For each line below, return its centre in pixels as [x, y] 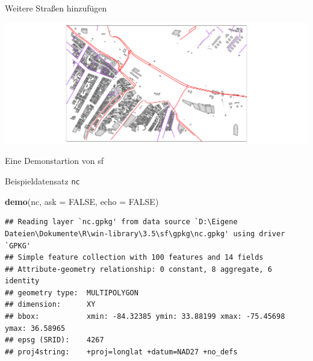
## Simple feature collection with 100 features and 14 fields [134, 258]
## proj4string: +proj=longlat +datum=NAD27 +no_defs [121, 352]
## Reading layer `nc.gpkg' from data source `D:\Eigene [121, 222]
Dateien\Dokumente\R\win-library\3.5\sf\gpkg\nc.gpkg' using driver [145, 234]
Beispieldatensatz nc [42, 181]
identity [22, 281]
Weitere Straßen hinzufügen [56, 8]
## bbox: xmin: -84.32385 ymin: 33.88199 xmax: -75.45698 [145, 317]
